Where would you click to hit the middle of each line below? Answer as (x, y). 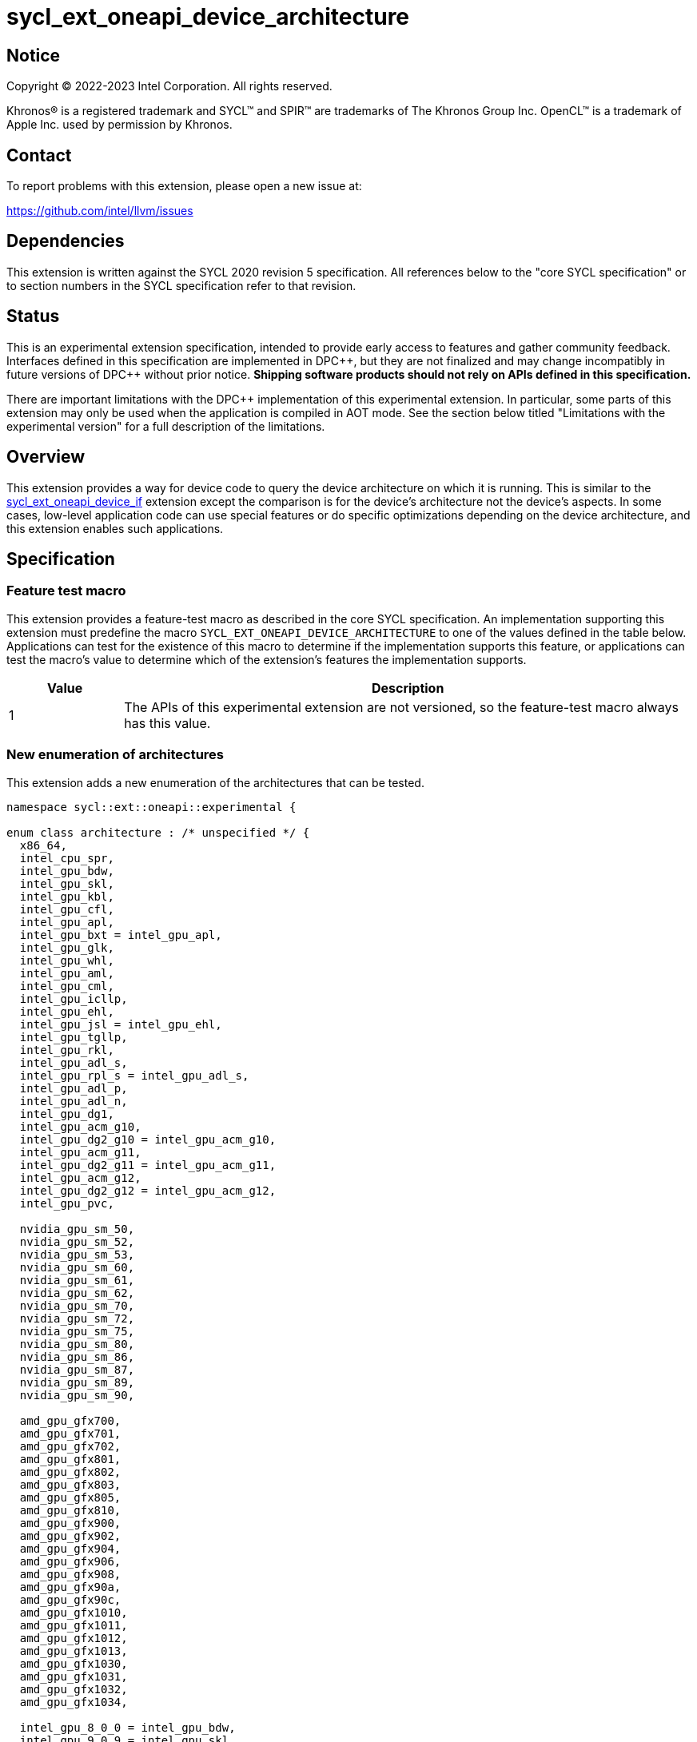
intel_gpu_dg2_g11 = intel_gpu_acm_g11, (148, 1165)
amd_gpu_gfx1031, (74, 1676)
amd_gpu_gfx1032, (74, 1689)
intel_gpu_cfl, (67, 909)
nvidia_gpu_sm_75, (77, 1331)
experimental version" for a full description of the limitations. (166, 426)
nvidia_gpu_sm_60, (77, 1267)
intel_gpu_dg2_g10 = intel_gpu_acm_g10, (148, 1139)
